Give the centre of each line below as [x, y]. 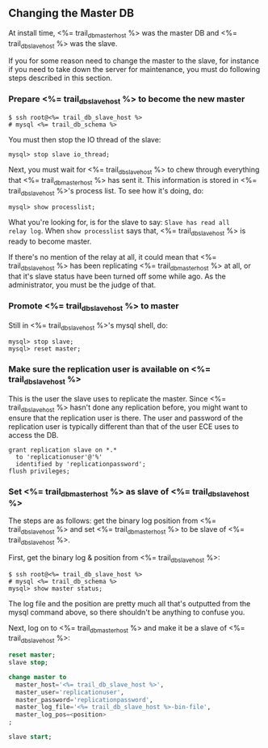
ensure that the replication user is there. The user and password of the [126, 418]
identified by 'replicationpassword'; [81, 464]
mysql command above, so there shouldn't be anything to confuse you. [127, 612]
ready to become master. [50, 241]
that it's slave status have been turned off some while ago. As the [117, 276]
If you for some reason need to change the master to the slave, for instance [134, 61]
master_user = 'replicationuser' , [70, 692]
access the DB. [33, 435]
